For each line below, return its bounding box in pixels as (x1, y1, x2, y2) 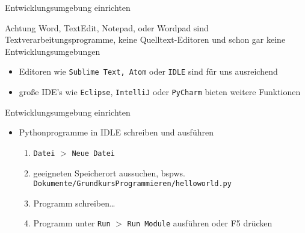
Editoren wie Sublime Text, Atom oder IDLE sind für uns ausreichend (19, 65, 278, 78)
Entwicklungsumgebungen (5, 45, 100, 57)
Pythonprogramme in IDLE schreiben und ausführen (19, 126, 214, 138)
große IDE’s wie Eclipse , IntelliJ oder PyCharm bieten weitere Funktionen (19, 85, 301, 98)
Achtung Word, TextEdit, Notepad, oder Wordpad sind (5, 21, 209, 34)
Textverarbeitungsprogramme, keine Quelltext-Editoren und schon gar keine (5, 33, 286, 46)
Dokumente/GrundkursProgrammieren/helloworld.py (33, 179, 232, 188)
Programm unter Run (33, 217, 111, 229)
